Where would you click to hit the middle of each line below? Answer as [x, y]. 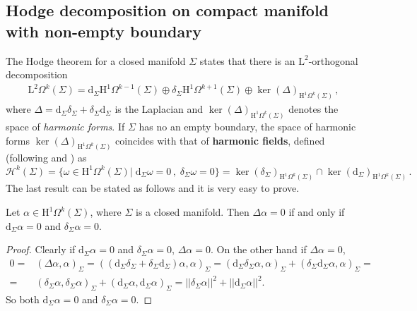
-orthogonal [333, 60]
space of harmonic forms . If [65, 127]
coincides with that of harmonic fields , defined [220, 140]
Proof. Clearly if [41, 249]
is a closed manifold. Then [193, 212]
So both [23, 299]
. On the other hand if [258, 249]
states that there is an [247, 60]
